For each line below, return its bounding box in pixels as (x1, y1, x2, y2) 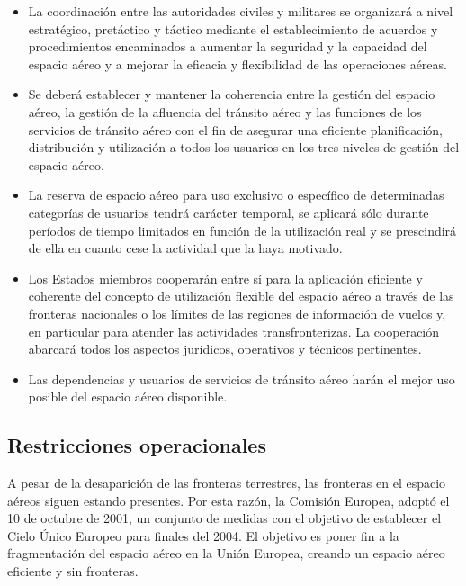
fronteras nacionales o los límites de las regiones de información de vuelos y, (28, 303, 446, 322)
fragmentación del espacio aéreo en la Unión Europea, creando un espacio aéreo (7, 544, 445, 563)
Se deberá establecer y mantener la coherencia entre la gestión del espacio (28, 85, 435, 104)
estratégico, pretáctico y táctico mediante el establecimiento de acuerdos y (28, 19, 438, 38)
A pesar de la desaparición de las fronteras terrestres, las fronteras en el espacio (7, 473, 446, 492)
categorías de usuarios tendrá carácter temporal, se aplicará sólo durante (28, 203, 429, 221)
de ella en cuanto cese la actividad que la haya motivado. (28, 239, 343, 257)
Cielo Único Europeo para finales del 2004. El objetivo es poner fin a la (7, 526, 399, 545)
